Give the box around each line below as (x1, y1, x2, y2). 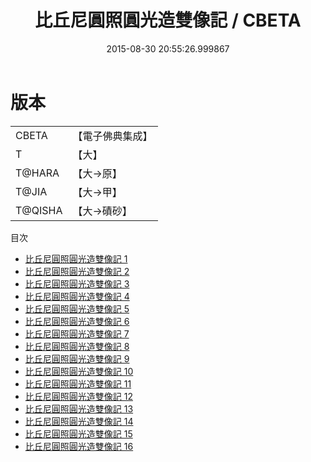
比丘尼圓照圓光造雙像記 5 (24, 302, 130, 315)
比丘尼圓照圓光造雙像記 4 (24, 290, 130, 302)
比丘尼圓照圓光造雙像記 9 (24, 352, 130, 365)
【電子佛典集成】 (72, 129, 153, 143)
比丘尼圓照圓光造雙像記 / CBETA (34, 9, 302, 32)
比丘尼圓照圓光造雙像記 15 (24, 427, 133, 440)
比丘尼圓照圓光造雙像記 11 (24, 377, 132, 390)
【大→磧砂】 (72, 204, 133, 218)
